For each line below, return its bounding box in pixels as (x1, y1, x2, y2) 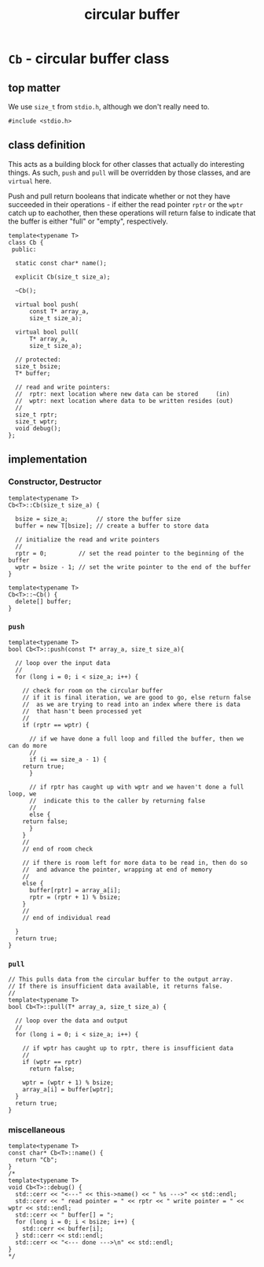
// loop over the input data (15, 659, 111, 667)
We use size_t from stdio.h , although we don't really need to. (8, 102, 210, 111)
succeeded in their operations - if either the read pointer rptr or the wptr (8, 199, 244, 209)
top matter (8, 81, 60, 94)
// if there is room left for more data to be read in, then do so (22, 859, 247, 866)
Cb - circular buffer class (8, 50, 170, 68)
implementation (8, 452, 88, 466)
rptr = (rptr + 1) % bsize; (28, 893, 122, 901)
